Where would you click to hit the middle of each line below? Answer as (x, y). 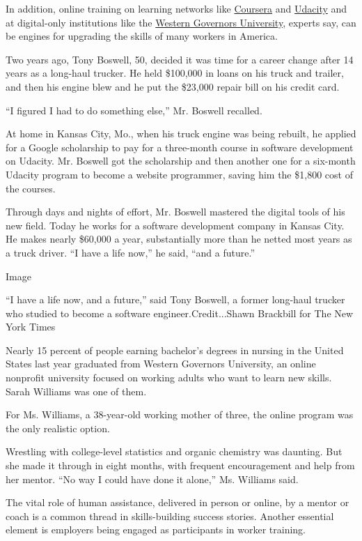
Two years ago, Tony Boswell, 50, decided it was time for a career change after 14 (180, 59)
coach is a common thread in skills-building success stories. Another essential (170, 516)
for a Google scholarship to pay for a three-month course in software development (180, 147)
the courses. (31, 188)
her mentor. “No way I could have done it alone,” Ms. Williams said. (152, 479)
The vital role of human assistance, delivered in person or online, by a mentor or (178, 502)
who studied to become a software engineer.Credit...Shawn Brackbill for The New (180, 313)
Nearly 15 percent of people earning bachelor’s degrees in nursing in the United (175, 350)
